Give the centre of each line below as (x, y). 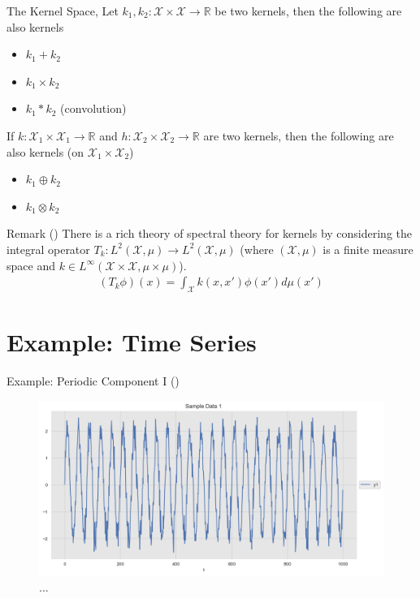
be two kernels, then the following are (308, 11)
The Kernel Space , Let (63, 11)
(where (257, 249)
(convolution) (93, 108)
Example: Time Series (132, 342)
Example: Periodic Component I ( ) (93, 381)
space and (31, 265)
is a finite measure (368, 249)
